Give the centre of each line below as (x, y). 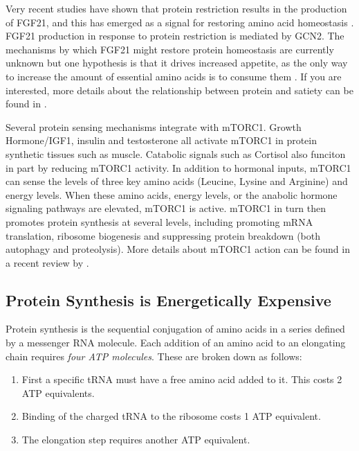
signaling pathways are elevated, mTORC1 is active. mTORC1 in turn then (166, 208)
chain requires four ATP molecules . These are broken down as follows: (154, 356)
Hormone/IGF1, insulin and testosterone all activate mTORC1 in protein (162, 140)
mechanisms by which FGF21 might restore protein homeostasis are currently (170, 49)
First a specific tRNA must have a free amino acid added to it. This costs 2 (182, 379)
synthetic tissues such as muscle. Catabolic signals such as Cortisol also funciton (176, 153)
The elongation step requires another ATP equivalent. (136, 440)
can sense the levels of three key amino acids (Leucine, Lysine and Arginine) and (177, 181)
